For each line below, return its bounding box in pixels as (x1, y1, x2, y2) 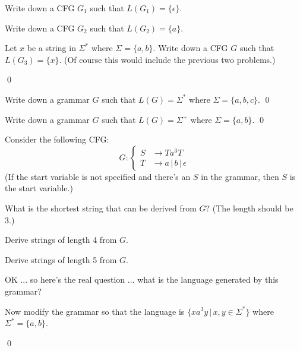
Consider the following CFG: (5, 133, 109, 146)
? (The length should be (206, 201, 293, 214)
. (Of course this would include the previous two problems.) (59, 53, 276, 65)
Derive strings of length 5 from (5, 253, 117, 265)
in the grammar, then (201, 170, 279, 182)
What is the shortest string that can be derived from (5, 201, 197, 214)
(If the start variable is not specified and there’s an (5, 170, 191, 182)
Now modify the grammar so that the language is (5, 305, 185, 317)
